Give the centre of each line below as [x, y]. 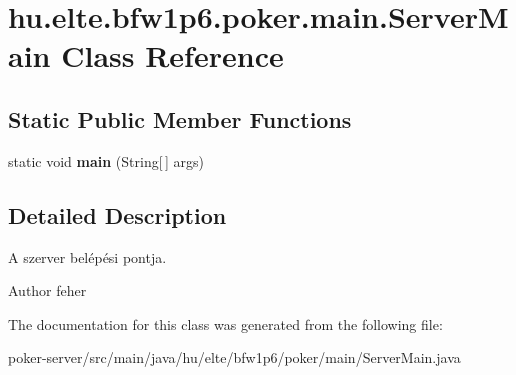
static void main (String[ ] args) [106, 160]
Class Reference [172, 55]
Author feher [47, 290]
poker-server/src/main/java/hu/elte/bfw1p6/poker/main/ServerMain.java [234, 357]
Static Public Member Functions [180, 118]
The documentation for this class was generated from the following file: [225, 323]
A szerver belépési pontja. [87, 256]
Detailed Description [117, 214]
